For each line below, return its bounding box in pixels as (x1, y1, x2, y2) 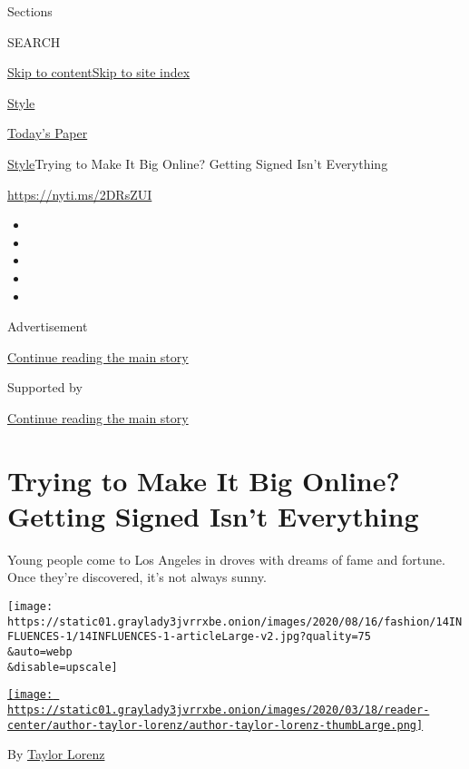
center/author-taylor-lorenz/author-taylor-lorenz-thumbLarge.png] (7, 718, 424, 732)
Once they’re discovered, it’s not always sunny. (7, 567, 267, 587)
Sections (7, 2, 53, 20)
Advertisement (7, 317, 88, 336)
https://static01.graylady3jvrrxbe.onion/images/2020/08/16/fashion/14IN (7, 615, 463, 628)
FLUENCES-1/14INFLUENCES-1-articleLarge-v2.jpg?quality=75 (7, 630, 371, 644)
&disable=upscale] (7, 660, 118, 674)
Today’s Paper (7, 123, 88, 143)
